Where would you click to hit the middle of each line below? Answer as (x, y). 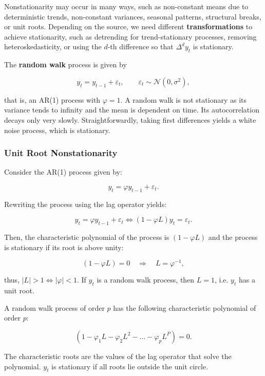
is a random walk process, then (146, 280)
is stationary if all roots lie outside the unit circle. (130, 366)
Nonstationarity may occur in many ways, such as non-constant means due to (126, 6)
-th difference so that (140, 46)
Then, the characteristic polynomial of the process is (87, 237)
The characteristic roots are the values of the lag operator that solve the (118, 356)
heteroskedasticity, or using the (53, 46)
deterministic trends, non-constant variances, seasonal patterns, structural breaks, (133, 16)
